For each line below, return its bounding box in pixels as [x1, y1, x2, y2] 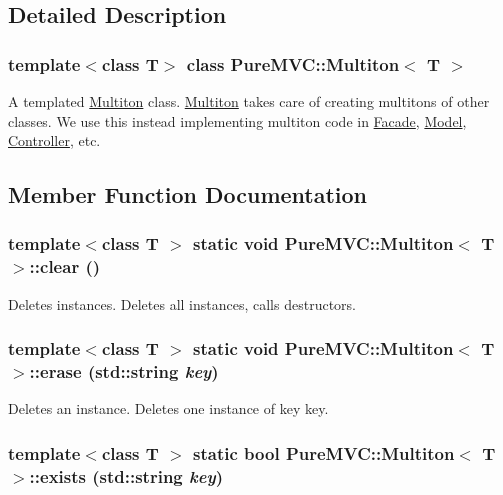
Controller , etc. [8, 130, 101, 151]
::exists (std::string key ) [29, 463, 223, 488]
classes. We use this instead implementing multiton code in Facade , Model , [8, 110, 467, 131]
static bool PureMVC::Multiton [193, 440, 455, 465]
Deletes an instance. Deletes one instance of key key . [8, 398, 329, 419]
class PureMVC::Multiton [186, 51, 400, 76]
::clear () [29, 254, 101, 279]
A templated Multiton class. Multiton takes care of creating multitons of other [8, 91, 490, 111]
